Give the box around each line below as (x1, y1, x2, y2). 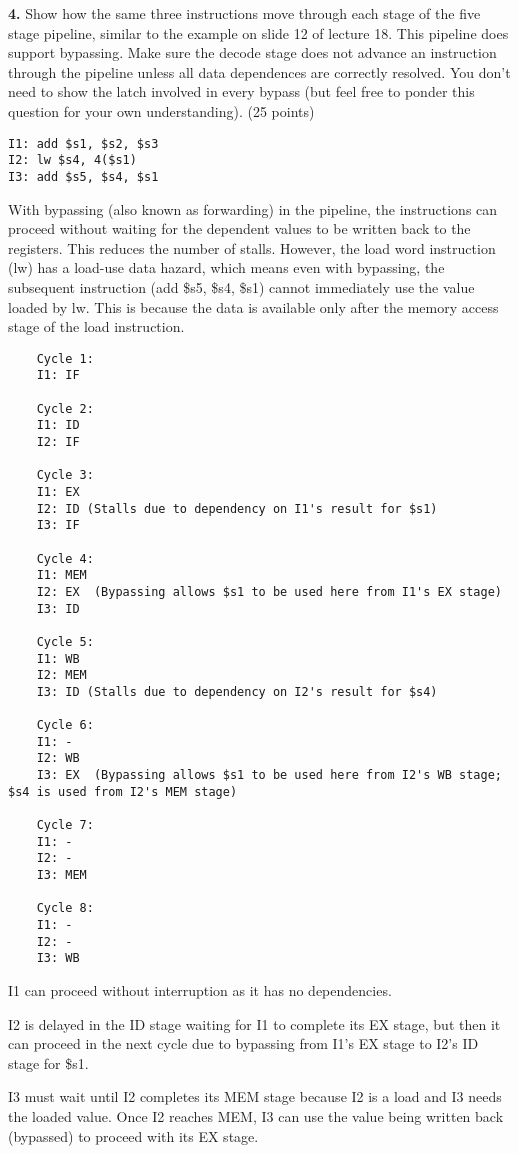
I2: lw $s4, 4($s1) (8, 153, 137, 168)
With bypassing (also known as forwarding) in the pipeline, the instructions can (8, 198, 498, 219)
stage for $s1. (8, 1052, 89, 1073)
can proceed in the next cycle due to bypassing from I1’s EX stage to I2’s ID (8, 1033, 479, 1054)
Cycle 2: (36, 401, 94, 416)
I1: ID (36, 418, 80, 433)
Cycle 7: (36, 818, 94, 833)
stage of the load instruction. (8, 316, 185, 337)
